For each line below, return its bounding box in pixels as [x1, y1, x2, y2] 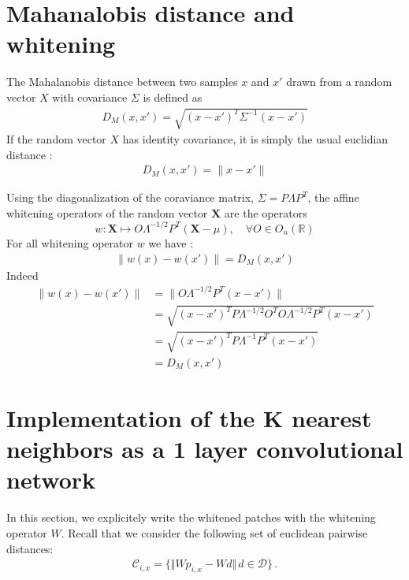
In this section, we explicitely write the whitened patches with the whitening [6, 509, 376, 526]
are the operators [224, 204, 307, 221]
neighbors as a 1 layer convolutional [6, 433, 403, 465]
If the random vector [6, 131, 106, 147]
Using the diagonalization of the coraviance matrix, [6, 189, 255, 206]
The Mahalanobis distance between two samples [6, 73, 238, 90]
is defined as [143, 88, 203, 105]
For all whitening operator [6, 234, 133, 251]
